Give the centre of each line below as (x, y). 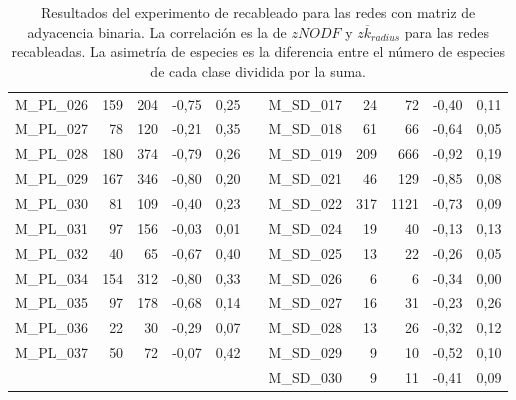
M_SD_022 (305, 203)
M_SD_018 (305, 128)
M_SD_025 (305, 252)
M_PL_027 (52, 128)
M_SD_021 (305, 178)
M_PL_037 (52, 352)
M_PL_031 (52, 227)
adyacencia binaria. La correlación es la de (157, 31)
